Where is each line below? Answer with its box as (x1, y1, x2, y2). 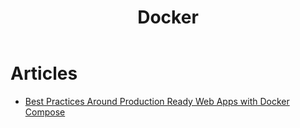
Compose (24, 106, 66, 118)
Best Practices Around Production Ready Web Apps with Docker (24, 95, 290, 107)
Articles (10, 62, 78, 85)
